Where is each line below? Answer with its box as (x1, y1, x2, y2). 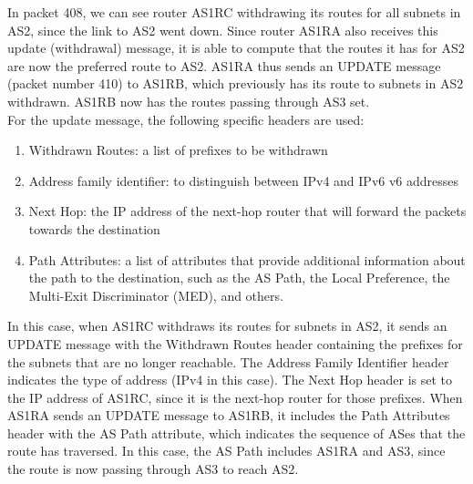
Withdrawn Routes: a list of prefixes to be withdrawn (28, 140, 328, 160)
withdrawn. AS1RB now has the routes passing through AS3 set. (7, 91, 370, 110)
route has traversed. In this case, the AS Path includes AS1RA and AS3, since (7, 441, 446, 460)
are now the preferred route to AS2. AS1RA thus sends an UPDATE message (7, 56, 441, 75)
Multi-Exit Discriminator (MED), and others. (28, 285, 283, 304)
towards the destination (28, 219, 160, 238)
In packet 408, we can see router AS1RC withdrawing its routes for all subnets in (7, 3, 461, 21)
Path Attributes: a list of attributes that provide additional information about (28, 250, 466, 269)
